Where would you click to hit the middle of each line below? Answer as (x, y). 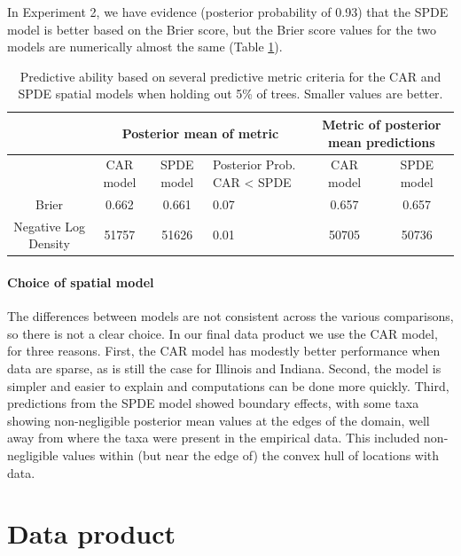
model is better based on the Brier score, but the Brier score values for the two (222, 29)
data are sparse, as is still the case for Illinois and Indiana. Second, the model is (224, 368)
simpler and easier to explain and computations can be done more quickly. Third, (228, 385)
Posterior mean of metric (200, 133)
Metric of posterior (382, 124)
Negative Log (49, 226)
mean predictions (382, 141)
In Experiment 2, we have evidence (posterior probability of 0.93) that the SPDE (228, 12)
